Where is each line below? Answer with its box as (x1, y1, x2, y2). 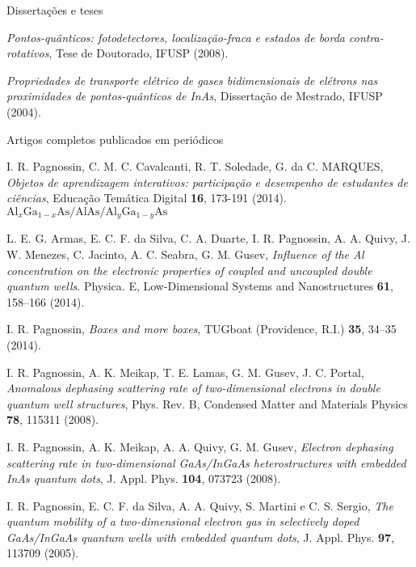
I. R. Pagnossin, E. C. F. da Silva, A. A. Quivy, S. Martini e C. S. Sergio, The (6, 497, 393, 514)
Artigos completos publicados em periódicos (6, 130, 224, 147)
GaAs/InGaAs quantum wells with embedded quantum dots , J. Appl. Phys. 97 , (6, 528, 395, 545)
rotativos (6, 44, 49, 61)
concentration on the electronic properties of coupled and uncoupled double (6, 261, 372, 278)
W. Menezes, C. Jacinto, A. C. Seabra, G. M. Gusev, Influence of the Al (6, 245, 364, 262)
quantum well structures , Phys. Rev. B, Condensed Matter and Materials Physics (6, 395, 408, 412)
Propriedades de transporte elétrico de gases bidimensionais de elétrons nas (6, 71, 378, 88)
